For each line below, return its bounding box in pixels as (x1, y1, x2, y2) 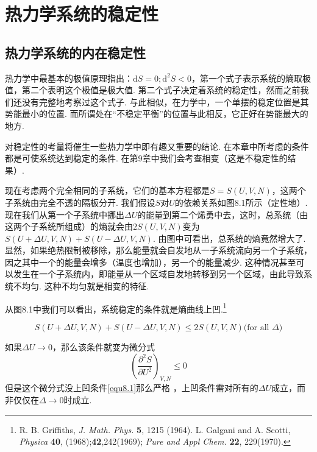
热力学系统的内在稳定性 (5, 43, 146, 62)
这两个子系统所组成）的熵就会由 (5, 220, 133, 233)
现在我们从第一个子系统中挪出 (5, 208, 124, 221)
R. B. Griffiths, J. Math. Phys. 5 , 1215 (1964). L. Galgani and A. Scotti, (19, 423, 291, 436)
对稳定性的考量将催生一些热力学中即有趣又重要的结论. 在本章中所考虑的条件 (5, 139, 309, 152)
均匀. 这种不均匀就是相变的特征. (21, 280, 149, 292)
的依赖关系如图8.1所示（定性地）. (174, 196, 308, 208)
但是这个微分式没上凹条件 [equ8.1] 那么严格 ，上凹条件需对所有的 (5, 381, 258, 394)
